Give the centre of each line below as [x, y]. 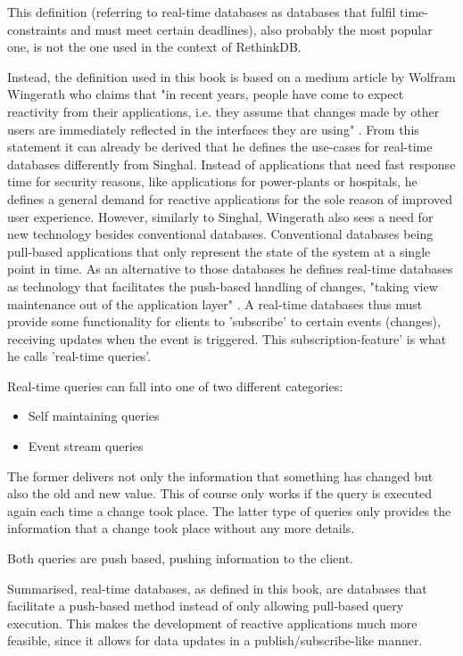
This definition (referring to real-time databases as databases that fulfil [202, 12]
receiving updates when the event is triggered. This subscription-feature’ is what [227, 338]
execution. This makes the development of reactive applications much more [212, 623]
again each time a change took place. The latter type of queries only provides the [229, 510]
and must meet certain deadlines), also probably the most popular [252, 29]
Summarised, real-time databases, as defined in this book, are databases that [217, 588]
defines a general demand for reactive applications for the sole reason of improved [230, 198]
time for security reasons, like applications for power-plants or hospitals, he [212, 181]
